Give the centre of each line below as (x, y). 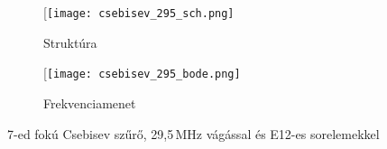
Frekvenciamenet (90, 102)
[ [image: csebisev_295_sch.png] (139, 12)
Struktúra (70, 42)
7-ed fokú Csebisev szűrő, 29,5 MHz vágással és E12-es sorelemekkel (193, 133)
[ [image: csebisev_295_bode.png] (142, 73)
